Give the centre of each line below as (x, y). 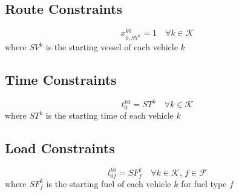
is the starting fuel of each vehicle (109, 183)
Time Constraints (61, 79)
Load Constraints (60, 148)
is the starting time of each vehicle (110, 115)
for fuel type (204, 183)
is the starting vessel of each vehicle (112, 47)
